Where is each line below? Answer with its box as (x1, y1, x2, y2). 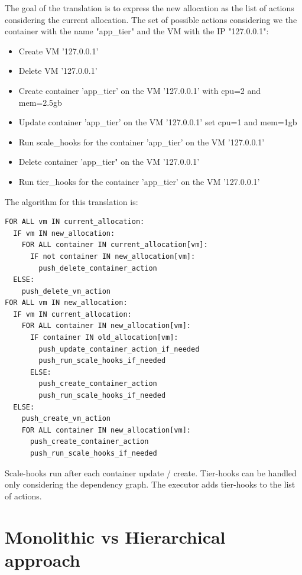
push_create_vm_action (21, 414, 111, 423)
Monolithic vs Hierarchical (5, 524, 226, 548)
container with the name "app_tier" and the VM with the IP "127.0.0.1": (5, 25, 269, 37)
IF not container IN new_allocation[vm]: (30, 252, 196, 261)
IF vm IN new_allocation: (13, 229, 115, 238)
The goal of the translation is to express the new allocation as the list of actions (5, 2, 294, 14)
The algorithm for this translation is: (5, 195, 138, 207)
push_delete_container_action (38, 264, 157, 272)
